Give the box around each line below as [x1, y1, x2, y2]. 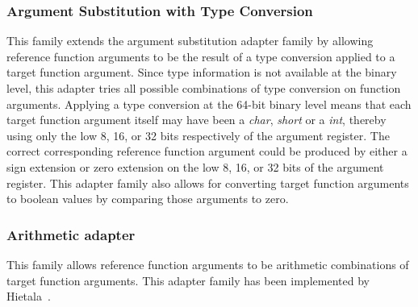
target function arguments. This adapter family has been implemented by [6, 272, 370, 288]
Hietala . [6, 288, 51, 305]
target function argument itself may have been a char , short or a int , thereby [6, 111, 387, 128]
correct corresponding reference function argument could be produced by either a [6, 143, 408, 160]
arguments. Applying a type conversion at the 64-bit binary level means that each [6, 95, 412, 112]
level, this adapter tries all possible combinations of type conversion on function [6, 80, 401, 96]
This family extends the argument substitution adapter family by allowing [6, 32, 374, 49]
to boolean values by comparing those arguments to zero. [6, 190, 289, 207]
